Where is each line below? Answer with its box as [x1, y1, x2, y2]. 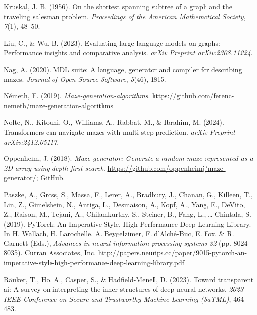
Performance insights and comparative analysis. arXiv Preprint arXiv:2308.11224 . [4, 47, 253, 58]
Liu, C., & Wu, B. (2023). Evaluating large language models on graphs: [4, 37, 220, 48]
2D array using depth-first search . [4, 162, 105, 173]
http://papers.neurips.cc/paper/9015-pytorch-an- [98, 247, 247, 258]
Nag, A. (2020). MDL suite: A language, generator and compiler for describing [4, 64, 242, 74]
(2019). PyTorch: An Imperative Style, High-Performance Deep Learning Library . [4, 218, 251, 229]
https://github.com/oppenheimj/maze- [107, 162, 226, 173]
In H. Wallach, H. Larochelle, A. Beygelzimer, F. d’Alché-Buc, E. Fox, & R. [4, 228, 234, 238]
